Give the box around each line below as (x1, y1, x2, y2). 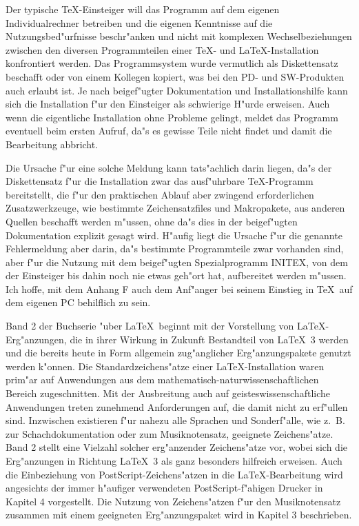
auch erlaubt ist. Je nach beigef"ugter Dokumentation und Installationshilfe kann (6, 83, 348, 97)
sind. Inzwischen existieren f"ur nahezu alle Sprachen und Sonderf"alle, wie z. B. (6, 413, 345, 427)
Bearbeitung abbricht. (6, 136, 99, 151)
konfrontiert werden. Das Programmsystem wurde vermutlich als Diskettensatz (6, 56, 338, 70)
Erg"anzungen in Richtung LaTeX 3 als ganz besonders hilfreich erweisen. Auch (6, 454, 342, 467)
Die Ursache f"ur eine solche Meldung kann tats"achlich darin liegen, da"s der (6, 160, 332, 174)
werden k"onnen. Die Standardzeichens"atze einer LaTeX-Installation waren (6, 358, 325, 373)
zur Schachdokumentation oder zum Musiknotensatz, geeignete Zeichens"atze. (6, 426, 334, 441)
